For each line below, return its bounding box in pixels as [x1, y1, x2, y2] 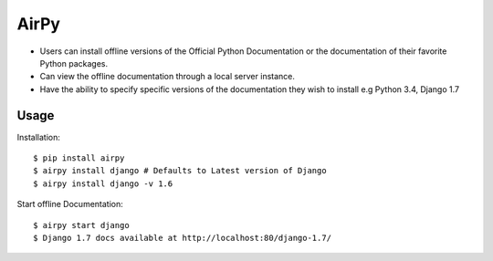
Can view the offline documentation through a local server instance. [39, 71, 296, 82]
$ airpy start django [33, 220, 130, 230]
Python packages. [39, 57, 109, 68]
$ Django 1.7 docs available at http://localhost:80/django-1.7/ [33, 233, 332, 243]
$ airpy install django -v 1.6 [33, 178, 173, 189]
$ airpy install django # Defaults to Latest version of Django [33, 165, 328, 176]
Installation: [16, 131, 61, 142]
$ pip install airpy [33, 153, 125, 163]
